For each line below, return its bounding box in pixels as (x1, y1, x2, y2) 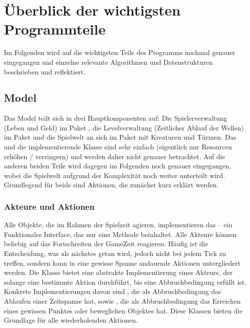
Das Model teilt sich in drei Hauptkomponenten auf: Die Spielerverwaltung (4, 113, 227, 123)
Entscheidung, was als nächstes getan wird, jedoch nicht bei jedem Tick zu (4, 248, 226, 258)
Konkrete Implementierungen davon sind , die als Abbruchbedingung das (4, 286, 221, 296)
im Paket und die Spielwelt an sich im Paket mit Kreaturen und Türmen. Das (4, 132, 236, 142)
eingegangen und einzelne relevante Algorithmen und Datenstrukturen (4, 56, 213, 67)
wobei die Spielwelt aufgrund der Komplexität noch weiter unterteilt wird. (4, 170, 225, 180)
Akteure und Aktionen (4, 200, 95, 212)
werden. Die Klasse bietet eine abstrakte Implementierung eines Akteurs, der (4, 267, 233, 277)
